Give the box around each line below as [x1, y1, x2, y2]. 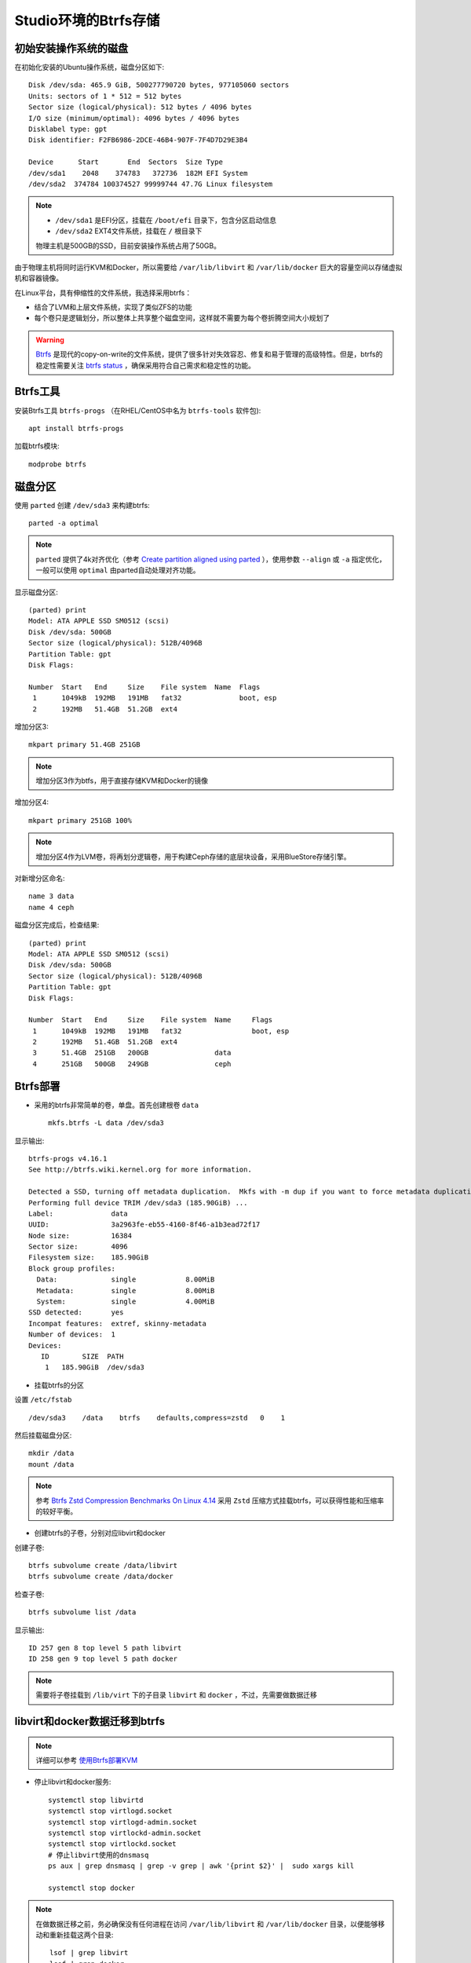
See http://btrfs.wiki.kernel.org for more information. [28, 1165, 253, 1174]
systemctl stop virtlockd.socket [48, 1840, 177, 1848]
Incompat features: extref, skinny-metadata [28, 1319, 207, 1328]
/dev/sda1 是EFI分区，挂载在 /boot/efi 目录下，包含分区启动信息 [55, 215, 276, 225]
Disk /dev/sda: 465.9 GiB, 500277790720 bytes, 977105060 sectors [28, 81, 290, 90]
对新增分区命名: [14, 874, 66, 883]
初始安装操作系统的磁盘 [14, 42, 129, 55]
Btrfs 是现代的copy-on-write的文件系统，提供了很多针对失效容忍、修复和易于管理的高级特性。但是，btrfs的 [35, 349, 383, 359]
